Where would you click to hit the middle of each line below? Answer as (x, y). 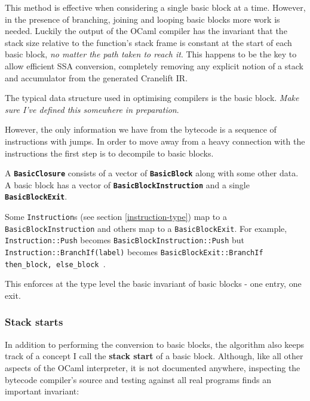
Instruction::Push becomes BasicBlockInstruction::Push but (125, 240)
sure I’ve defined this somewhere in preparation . (92, 109)
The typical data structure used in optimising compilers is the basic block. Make (152, 98)
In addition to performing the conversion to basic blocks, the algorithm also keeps (155, 344)
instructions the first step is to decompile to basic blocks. (109, 153)
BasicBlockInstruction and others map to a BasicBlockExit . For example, (146, 228)
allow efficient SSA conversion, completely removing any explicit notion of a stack (154, 65)
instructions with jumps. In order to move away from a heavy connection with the (155, 141)
